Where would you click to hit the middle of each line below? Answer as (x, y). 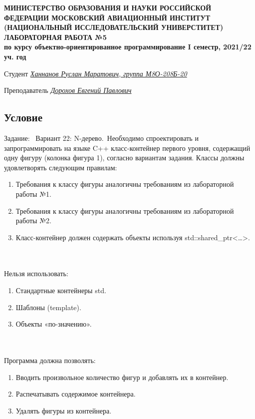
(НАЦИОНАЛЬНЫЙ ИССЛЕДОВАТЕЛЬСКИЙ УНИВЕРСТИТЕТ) (114, 27)
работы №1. (33, 194)
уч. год (15, 56)
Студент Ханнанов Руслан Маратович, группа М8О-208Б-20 (96, 73)
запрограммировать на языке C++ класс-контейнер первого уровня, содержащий (127, 148)
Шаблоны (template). (48, 307)
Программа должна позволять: (50, 360)
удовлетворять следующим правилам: (61, 167)
